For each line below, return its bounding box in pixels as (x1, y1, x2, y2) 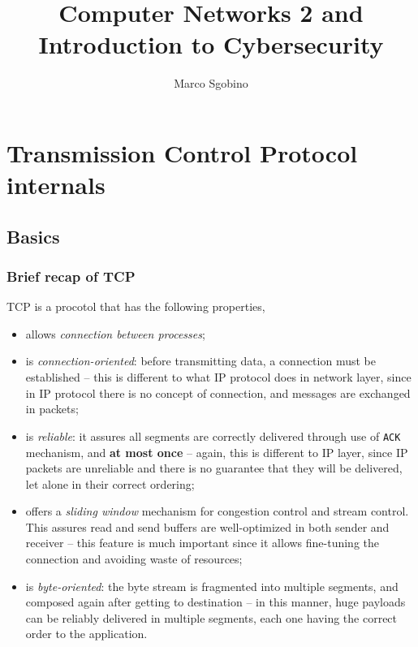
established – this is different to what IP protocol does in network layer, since (25, 369, 412, 386)
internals (6, 168, 106, 201)
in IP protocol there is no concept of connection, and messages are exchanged (25, 384, 411, 401)
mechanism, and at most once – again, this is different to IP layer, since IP (25, 443, 408, 460)
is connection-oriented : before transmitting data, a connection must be (25, 352, 376, 369)
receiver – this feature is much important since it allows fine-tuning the (25, 534, 380, 551)
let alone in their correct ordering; (25, 475, 195, 492)
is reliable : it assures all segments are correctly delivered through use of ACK (25, 427, 401, 444)
